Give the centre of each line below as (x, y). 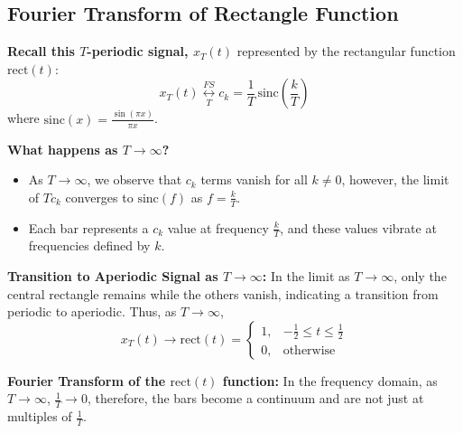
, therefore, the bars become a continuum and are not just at (255, 398)
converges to (99, 197)
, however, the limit (395, 179)
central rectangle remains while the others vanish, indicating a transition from (223, 293)
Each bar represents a (88, 227)
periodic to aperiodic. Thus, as (92, 311)
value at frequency (218, 227)
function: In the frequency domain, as (330, 380)
